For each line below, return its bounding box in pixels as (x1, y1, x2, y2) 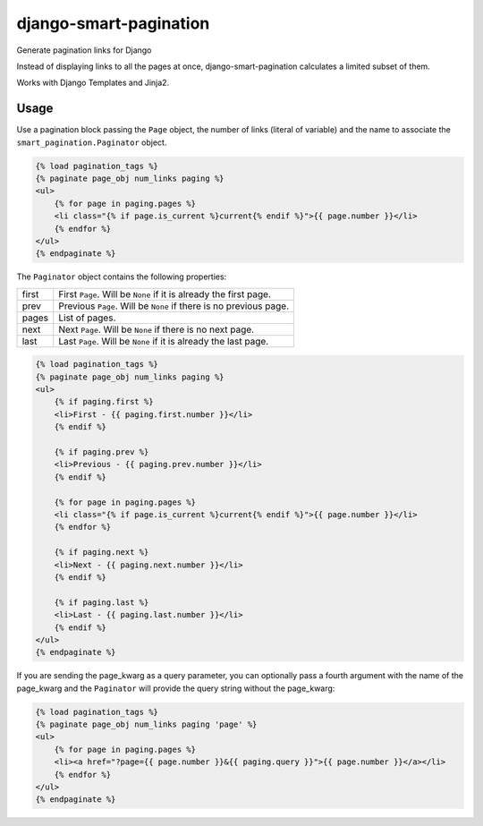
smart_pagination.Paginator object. (16, 137, 167, 148)
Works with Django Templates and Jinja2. (16, 77, 170, 89)
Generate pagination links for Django (16, 45, 152, 55)
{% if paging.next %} (54, 547, 149, 558)
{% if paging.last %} (54, 597, 149, 608)
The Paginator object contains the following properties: (16, 271, 227, 282)
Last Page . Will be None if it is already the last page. (58, 335, 269, 347)
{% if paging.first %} (54, 396, 154, 407)
